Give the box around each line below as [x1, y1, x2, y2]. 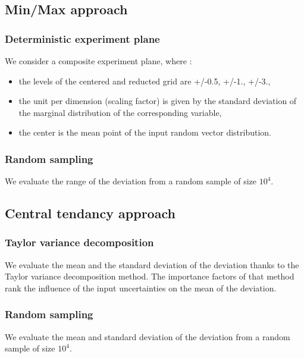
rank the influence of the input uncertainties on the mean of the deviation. [5, 281, 277, 294]
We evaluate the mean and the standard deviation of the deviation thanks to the [5, 258, 299, 271]
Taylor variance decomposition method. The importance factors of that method [5, 270, 294, 282]
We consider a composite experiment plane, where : [5, 55, 192, 67]
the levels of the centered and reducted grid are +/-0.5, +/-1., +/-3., [18, 74, 271, 87]
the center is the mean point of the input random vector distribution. [18, 126, 272, 139]
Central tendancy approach [5, 204, 175, 222]
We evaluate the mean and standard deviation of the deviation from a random [5, 330, 290, 343]
